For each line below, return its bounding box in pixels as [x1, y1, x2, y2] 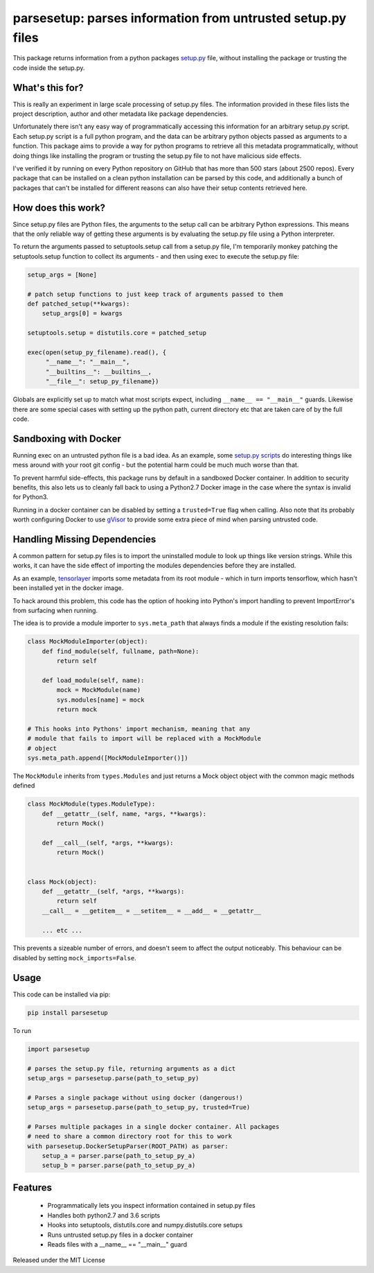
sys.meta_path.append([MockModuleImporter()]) [27, 754, 188, 762]
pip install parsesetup [27, 1009, 109, 1016]
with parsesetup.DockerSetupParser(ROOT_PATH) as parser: [27, 1142, 229, 1150]
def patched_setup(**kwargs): [27, 300, 130, 308]
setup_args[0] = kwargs [42, 309, 123, 318]
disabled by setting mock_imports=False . [12, 953, 136, 962]
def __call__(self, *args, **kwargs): [42, 839, 174, 847]
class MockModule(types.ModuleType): [27, 800, 156, 808]
